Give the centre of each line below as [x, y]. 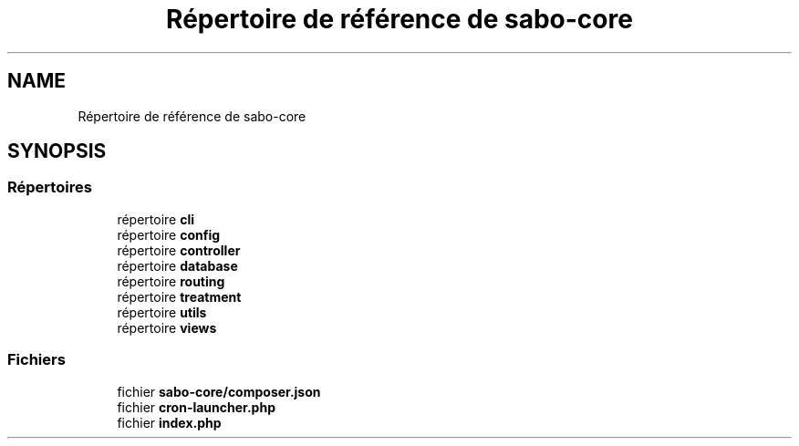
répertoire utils [162, 312]
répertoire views [167, 327]
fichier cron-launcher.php [196, 407]
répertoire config [169, 234]
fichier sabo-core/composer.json [219, 391]
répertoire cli [156, 219]
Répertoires [50, 187]
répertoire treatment [179, 296]
